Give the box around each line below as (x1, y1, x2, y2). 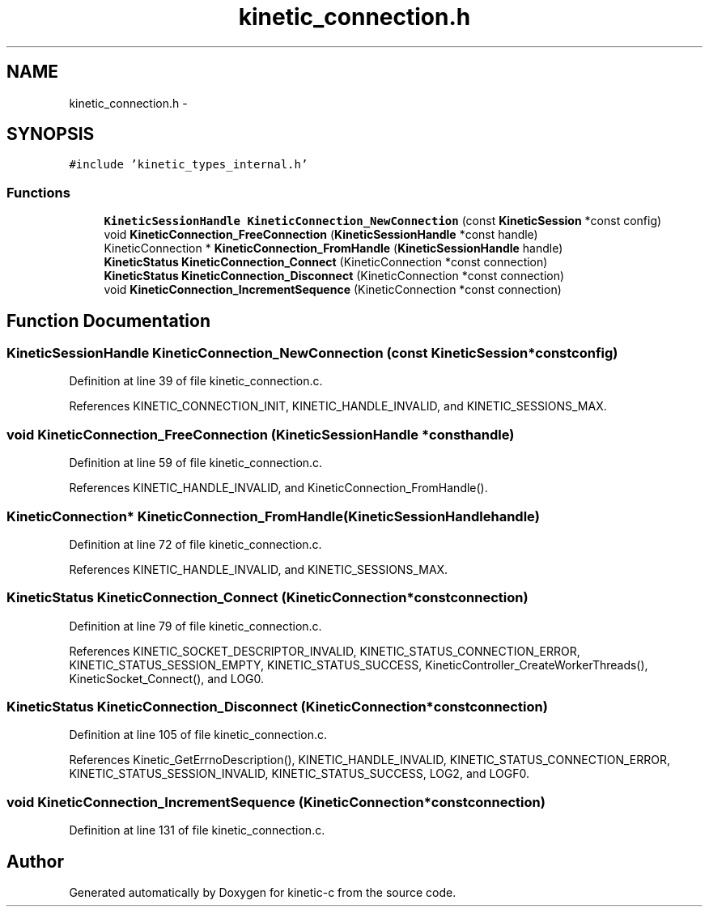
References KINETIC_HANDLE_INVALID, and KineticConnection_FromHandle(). (69, 481, 488, 495)
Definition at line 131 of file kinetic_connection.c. (69, 823, 325, 838)
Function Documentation (6, 310, 210, 331)
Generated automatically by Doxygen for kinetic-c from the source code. (69, 885, 456, 899)
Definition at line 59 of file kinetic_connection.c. (69, 456, 323, 470)
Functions (6, 184, 70, 201)
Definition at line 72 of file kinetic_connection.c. (69, 537, 322, 551)
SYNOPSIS (6, 124, 95, 145)
